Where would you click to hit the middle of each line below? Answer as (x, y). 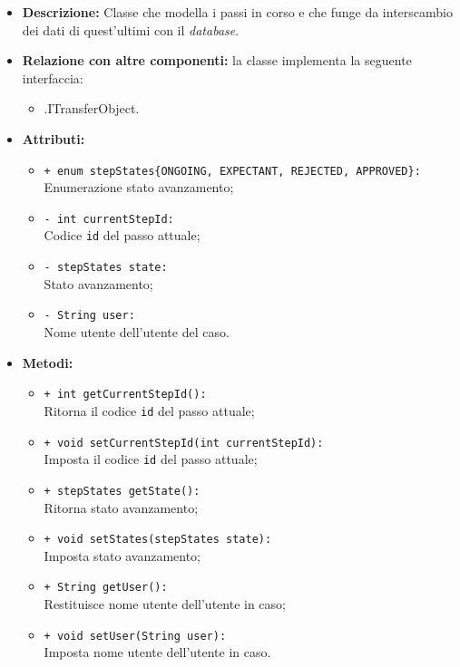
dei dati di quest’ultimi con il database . (131, 29)
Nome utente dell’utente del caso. (137, 332)
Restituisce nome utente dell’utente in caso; (165, 604)
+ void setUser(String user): (135, 636)
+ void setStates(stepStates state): (158, 540)
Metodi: (48, 362)
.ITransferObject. (92, 108)
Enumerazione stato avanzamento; (139, 187)
